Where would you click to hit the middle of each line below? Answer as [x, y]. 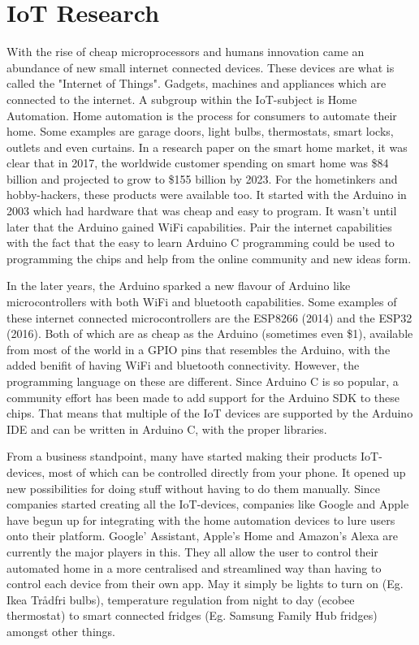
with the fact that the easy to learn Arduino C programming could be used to [201, 242]
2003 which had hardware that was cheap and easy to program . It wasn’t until [202, 211]
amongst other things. [61, 631]
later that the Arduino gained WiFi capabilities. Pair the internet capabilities [199, 226]
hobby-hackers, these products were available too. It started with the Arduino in [207, 195]
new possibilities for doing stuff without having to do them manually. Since [194, 488]
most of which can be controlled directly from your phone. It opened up [227, 472]
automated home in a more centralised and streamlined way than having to [194, 567]
